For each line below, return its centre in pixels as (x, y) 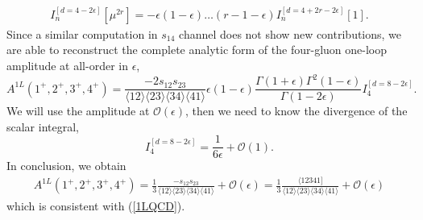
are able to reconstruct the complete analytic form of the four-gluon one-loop (197, 50)
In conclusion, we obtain (66, 166)
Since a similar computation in (82, 33)
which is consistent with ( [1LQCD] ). (96, 205)
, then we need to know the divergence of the (297, 111)
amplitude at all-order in (67, 65)
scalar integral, (43, 126)
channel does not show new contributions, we (290, 33)
